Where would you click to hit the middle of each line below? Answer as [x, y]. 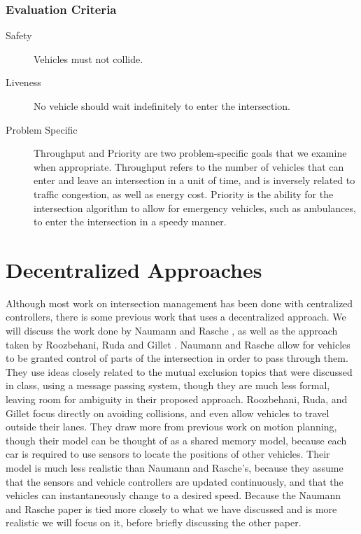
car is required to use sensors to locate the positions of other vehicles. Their [168, 454]
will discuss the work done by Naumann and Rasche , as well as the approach [172, 331]
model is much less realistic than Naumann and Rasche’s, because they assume [175, 468]
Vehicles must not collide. [89, 58]
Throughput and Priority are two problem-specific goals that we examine [190, 153]
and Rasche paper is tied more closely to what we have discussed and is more [171, 508]
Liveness [23, 82]
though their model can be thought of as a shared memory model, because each [176, 440]
